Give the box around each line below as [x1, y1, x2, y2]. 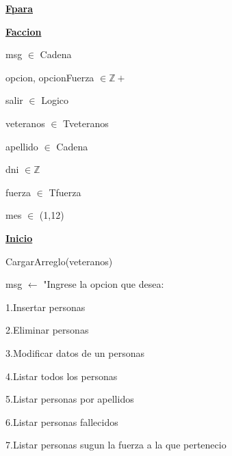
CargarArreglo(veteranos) [5, 254, 113, 268]
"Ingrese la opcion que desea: [43, 277, 164, 291]
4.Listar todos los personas [5, 368, 118, 383]
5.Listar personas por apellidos [5, 392, 134, 406]
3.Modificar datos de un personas [5, 345, 144, 360]
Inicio [5, 230, 33, 245]
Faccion [5, 24, 42, 38]
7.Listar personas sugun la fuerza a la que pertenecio [5, 438, 227, 452]
